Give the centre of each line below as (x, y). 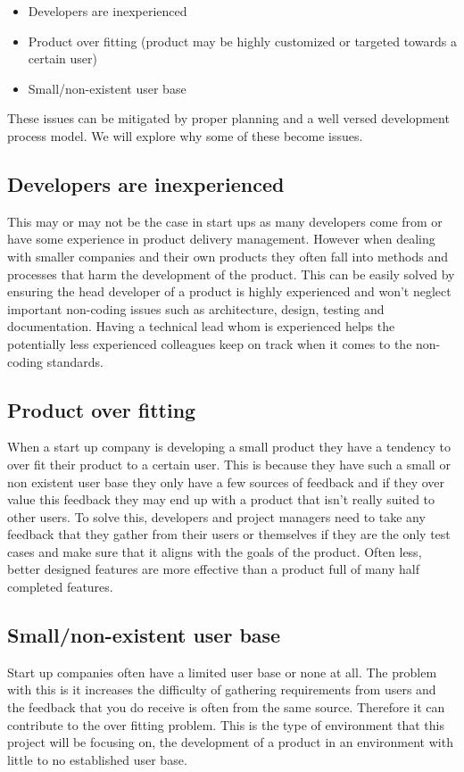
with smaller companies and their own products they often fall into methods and (228, 256)
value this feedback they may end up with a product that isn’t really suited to (221, 499)
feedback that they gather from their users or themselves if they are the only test (229, 534)
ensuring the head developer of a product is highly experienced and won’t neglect (229, 291)
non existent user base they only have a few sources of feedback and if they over (226, 481)
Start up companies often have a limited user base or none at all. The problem (222, 672)
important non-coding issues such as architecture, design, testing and (196, 308)
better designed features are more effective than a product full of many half (213, 569)
